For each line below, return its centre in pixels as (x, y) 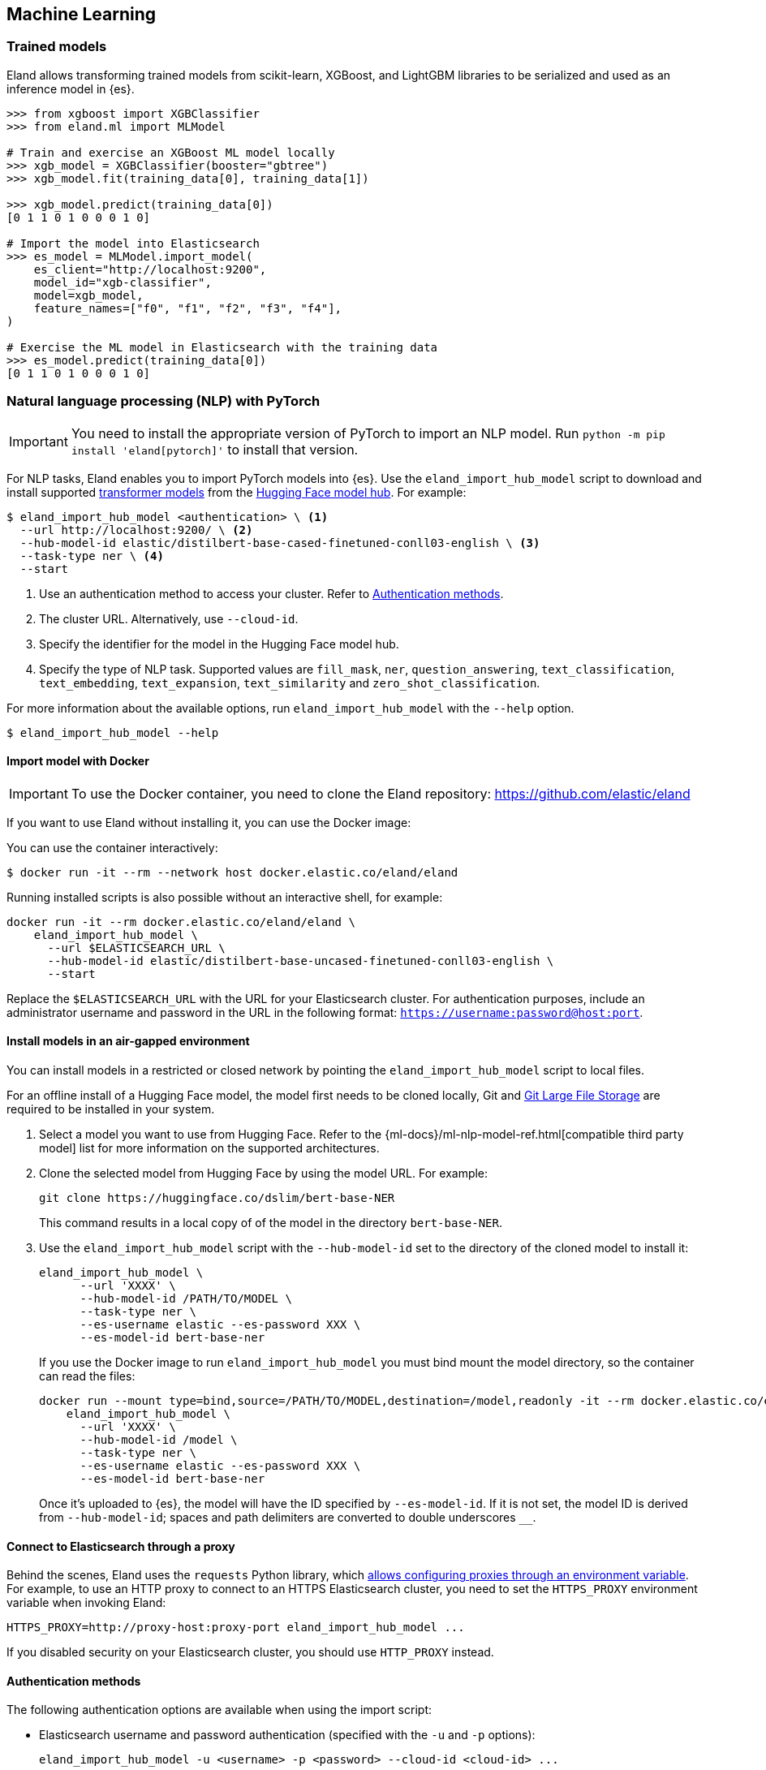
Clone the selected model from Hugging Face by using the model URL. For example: (264, 1173)
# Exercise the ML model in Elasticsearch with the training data (222, 347)
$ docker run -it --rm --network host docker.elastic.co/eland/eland (232, 872)
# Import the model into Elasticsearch (133, 243)
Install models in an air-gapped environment (128, 1041)
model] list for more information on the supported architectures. (209, 1148)
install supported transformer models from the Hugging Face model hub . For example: (237, 492)
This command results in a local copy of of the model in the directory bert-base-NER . (271, 1222)
